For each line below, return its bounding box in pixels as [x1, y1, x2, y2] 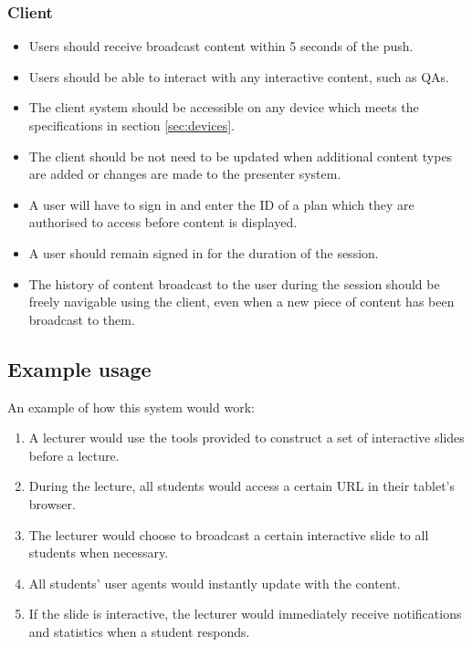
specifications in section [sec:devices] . [28, 116, 235, 134]
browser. [28, 494, 76, 513]
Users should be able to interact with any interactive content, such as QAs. [28, 67, 450, 86]
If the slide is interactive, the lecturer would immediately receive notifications [28, 604, 462, 623]
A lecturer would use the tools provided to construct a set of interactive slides [28, 428, 465, 447]
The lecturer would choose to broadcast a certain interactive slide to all [28, 525, 429, 544]
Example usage [7, 354, 152, 382]
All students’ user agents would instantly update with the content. [28, 573, 401, 592]
